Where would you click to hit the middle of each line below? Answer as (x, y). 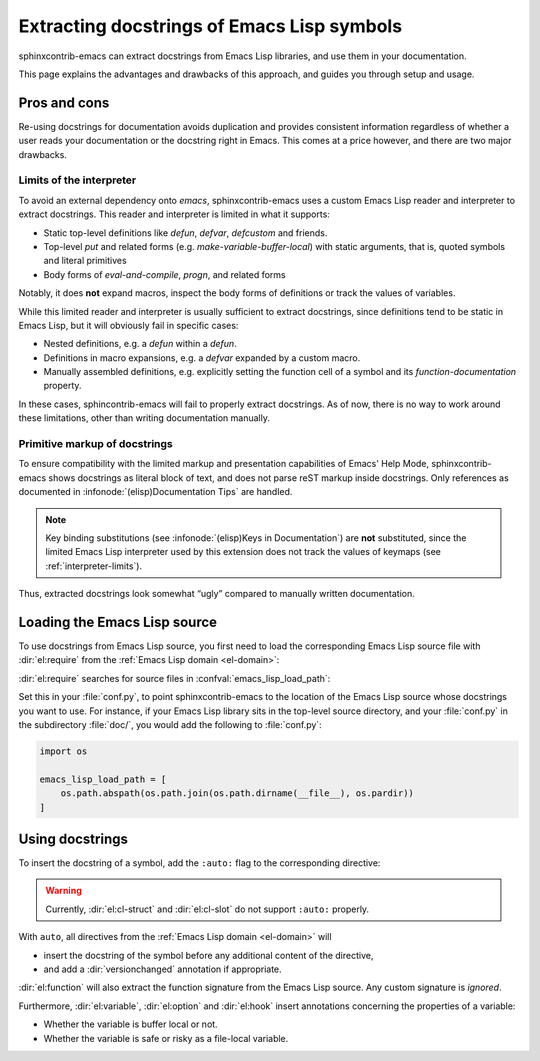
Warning (63, 891)
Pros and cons (64, 102)
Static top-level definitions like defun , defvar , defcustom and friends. (185, 232)
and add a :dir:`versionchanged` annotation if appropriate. (162, 969)
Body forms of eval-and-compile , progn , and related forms (164, 274)
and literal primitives (85, 261)
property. (62, 386)
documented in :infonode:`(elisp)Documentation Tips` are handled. (155, 492)
